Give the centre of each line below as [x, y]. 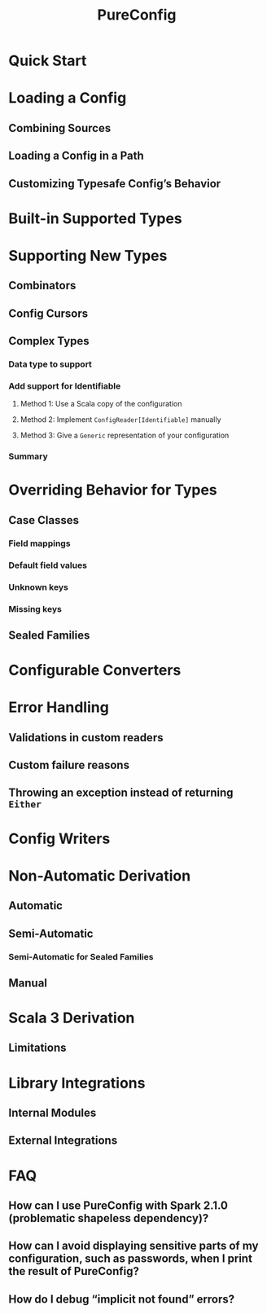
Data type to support [50, 364]
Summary [28, 456]
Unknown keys [39, 587]
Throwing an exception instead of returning [121, 793]
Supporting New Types [88, 255]
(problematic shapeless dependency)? [109, 1218]
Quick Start [48, 61]
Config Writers [59, 839]
